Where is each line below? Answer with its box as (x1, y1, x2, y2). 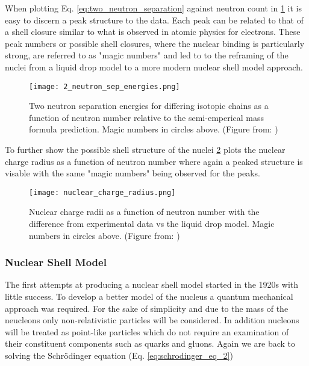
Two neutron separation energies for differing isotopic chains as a (29, 99, 269, 112)
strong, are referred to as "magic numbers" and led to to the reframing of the (5, 49, 289, 61)
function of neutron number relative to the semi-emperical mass (29, 111, 264, 123)
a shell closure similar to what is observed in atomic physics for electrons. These (5, 25, 301, 38)
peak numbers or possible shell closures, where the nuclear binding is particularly (5, 37, 305, 49)
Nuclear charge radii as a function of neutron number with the (29, 205, 260, 218)
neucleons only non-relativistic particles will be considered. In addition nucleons (5, 314, 299, 326)
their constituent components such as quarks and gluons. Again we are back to (5, 337, 296, 350)
